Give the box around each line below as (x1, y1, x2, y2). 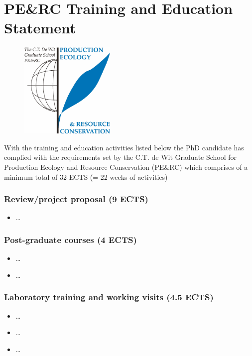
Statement (4, 17, 76, 38)
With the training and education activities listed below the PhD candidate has (4, 142, 244, 152)
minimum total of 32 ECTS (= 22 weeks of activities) (4, 171, 168, 182)
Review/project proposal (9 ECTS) (4, 193, 148, 205)
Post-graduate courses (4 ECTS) (4, 233, 137, 245)
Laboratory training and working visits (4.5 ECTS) (4, 291, 214, 303)
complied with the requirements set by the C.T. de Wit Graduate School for (4, 152, 237, 162)
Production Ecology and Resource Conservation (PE (4, 161, 164, 172)
